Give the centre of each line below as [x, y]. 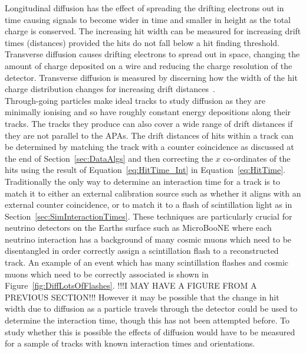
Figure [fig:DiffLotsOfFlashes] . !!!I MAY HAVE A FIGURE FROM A [131, 285]
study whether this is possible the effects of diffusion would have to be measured [150, 331]
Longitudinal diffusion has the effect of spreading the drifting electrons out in [144, 8]
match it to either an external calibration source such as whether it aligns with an [153, 193]
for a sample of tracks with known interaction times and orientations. [130, 343]
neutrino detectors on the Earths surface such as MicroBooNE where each [138, 228]
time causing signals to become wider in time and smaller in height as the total [148, 19]
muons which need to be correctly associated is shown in [107, 274]
